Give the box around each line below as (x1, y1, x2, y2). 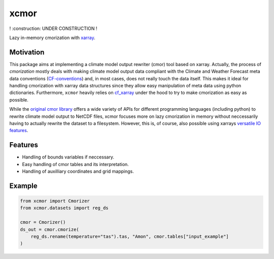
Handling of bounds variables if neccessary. (22, 154, 114, 160)
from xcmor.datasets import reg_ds (20, 205, 109, 211)
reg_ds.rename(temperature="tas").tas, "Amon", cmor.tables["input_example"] (30, 234, 229, 239)
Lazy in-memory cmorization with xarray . (9, 35, 96, 41)
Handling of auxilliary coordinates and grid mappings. (22, 168, 134, 175)
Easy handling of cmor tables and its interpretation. (22, 161, 129, 167)
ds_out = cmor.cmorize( (20, 226, 80, 232)
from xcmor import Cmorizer (20, 198, 90, 204)
